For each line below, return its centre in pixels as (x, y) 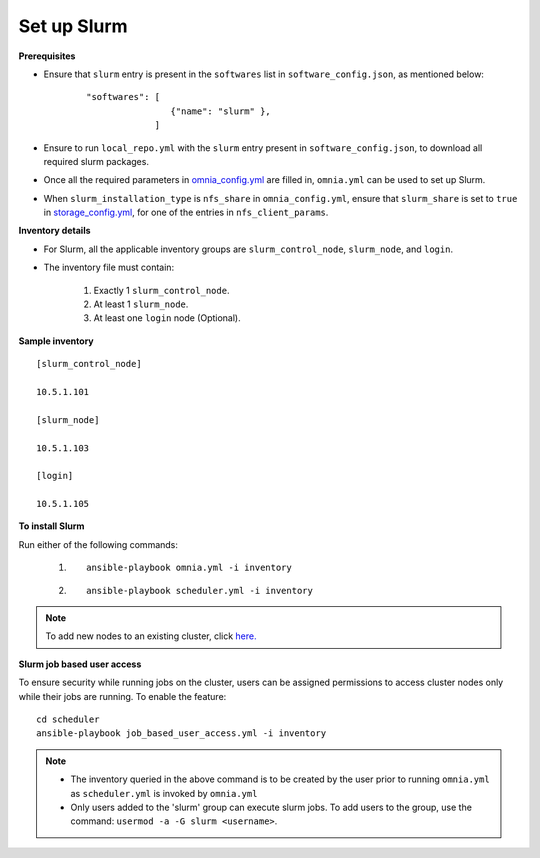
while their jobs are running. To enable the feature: (122, 696)
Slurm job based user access (80, 664)
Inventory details (54, 231)
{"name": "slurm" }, (221, 111)
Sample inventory (56, 341)
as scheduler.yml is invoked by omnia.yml (164, 793)
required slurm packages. (96, 161)
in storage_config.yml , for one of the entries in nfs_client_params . (186, 212)
